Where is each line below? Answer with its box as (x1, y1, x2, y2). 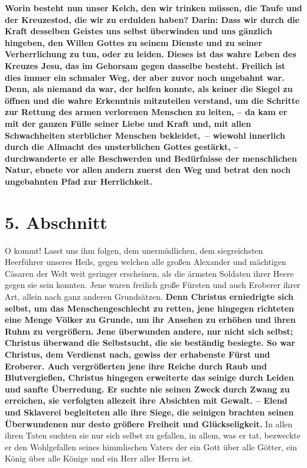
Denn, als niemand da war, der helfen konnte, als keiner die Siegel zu (5, 83, 293, 95)
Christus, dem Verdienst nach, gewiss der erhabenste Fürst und (5, 348, 270, 360)
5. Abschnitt (5, 210, 107, 234)
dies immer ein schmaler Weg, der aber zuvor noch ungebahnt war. (5, 71, 285, 83)
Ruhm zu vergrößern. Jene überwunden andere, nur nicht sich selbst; (5, 325, 293, 337)
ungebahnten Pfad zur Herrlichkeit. (5, 175, 153, 187)
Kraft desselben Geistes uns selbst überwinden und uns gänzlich (5, 25, 272, 37)
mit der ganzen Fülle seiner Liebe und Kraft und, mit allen (5, 117, 252, 129)
